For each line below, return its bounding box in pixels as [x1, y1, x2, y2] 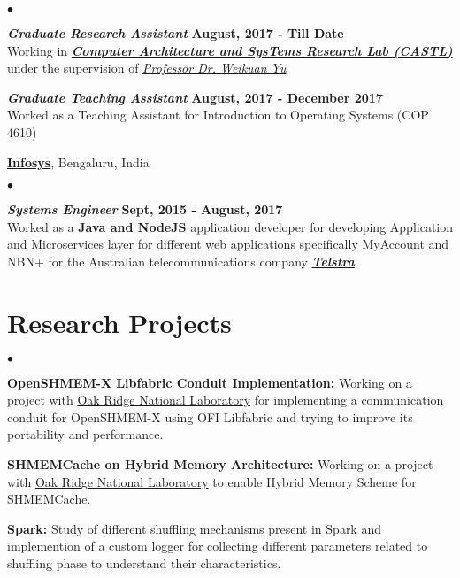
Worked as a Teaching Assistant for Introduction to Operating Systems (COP [7, 105, 429, 124]
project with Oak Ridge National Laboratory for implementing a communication [7, 390, 444, 409]
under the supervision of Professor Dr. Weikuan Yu [7, 58, 287, 77]
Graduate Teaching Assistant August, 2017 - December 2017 [7, 88, 383, 106]
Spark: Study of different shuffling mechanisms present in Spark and [7, 519, 381, 537]
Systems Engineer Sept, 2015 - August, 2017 [7, 200, 283, 219]
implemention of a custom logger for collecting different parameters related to [7, 536, 428, 555]
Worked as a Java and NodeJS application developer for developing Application [7, 217, 454, 235]
